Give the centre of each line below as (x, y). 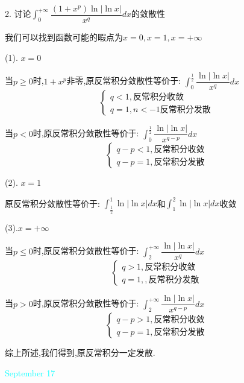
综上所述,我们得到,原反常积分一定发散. (80, 353)
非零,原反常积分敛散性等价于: (124, 81)
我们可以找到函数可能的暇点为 (64, 37)
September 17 (30, 372)
